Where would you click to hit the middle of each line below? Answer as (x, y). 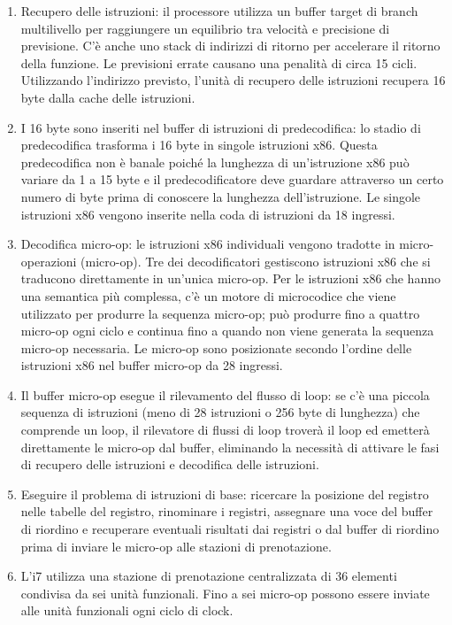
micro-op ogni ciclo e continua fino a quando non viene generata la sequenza (227, 331)
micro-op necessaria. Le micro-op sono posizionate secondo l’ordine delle (216, 347)
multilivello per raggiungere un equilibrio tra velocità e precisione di (205, 28)
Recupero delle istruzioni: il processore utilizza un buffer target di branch (219, 11)
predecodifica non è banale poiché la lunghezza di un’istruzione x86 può (215, 162)
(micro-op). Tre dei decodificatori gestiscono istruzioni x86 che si (256, 261)
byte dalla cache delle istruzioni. (108, 97)
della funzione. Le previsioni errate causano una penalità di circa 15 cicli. (219, 62)
